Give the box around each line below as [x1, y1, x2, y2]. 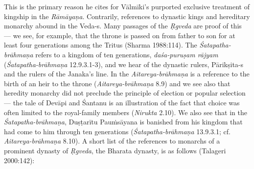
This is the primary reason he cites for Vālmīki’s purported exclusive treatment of [4, 1, 250, 11]
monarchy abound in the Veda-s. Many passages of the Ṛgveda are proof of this [4, 21, 242, 31]
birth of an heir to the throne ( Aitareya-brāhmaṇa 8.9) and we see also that [4, 78, 231, 88]
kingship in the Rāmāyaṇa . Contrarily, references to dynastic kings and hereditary [4, 11, 250, 21]
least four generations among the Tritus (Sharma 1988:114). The [4, 40, 197, 50]
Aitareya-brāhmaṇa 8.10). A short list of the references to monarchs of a [4, 136, 220, 146]
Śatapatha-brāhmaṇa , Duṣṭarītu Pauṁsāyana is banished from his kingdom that [4, 117, 243, 127]
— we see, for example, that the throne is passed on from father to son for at [4, 30, 235, 40]
